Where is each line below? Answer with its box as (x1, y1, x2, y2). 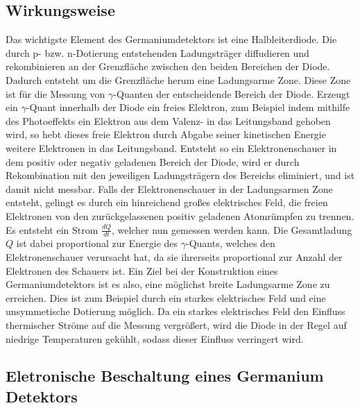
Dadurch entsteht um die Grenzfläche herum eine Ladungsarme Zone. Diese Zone (6, 72, 351, 87)
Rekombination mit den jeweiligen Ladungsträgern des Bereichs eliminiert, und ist (6, 168, 355, 182)
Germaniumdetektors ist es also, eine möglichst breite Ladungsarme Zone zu (6, 277, 330, 291)
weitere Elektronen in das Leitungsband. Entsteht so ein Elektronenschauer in (6, 140, 337, 155)
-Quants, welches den (185, 236, 275, 250)
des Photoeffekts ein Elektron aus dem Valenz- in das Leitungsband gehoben (6, 113, 331, 128)
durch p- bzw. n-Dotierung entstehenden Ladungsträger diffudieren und (6, 45, 309, 60)
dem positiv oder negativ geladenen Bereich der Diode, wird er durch (6, 154, 300, 169)
